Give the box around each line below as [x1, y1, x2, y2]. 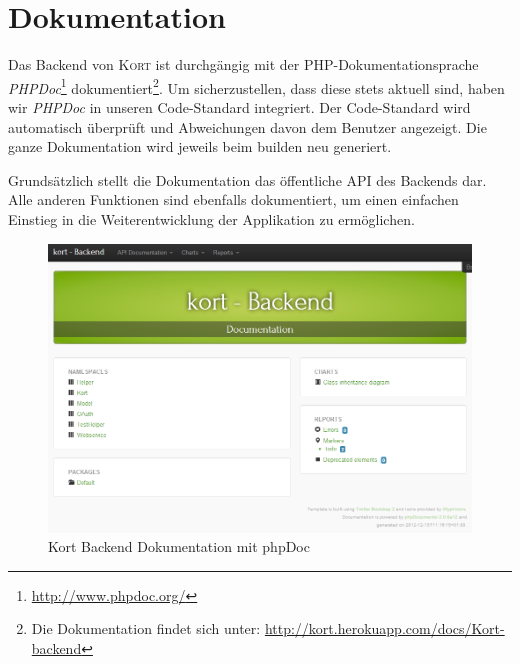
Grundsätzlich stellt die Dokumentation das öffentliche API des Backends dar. [8, 169, 487, 190]
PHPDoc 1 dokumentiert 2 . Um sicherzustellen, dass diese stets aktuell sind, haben [8, 74, 505, 98]
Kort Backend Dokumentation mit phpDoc [48, 536, 310, 557]
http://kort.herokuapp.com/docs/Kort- [264, 618, 505, 639]
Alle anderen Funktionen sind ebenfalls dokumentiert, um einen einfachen [8, 189, 459, 210]
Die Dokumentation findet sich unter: [31, 618, 261, 639]
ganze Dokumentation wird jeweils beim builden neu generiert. [8, 136, 392, 157]
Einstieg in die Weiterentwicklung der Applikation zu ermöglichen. [8, 208, 415, 229]
